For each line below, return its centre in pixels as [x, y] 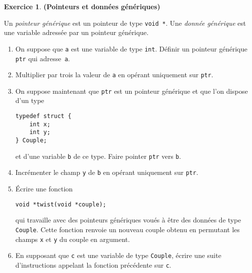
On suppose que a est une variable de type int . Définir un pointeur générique [131, 48]
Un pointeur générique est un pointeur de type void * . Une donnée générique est [125, 23]
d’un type [30, 100]
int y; [40, 132]
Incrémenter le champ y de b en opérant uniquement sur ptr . [107, 172]
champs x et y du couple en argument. [73, 239]
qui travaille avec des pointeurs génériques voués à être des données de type [128, 220]
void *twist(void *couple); [61, 204]
